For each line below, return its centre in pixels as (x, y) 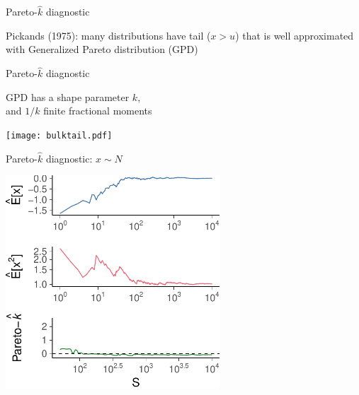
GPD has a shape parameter (68, 96)
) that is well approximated (295, 35)
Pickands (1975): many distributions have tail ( (108, 35)
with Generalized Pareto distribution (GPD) (102, 49)
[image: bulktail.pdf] (59, 136)
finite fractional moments (98, 111)
